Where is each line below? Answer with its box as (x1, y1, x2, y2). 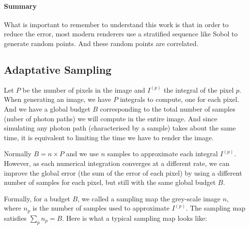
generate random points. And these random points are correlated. (4, 38, 199, 48)
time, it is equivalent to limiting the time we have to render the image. (4, 132, 214, 142)
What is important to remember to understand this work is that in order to (4, 19, 229, 29)
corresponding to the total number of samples (100, 103, 235, 114)
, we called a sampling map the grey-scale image (78, 193, 221, 203)
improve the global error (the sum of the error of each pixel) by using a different (4, 167, 242, 178)
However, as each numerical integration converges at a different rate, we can (4, 158, 230, 168)
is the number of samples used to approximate (32, 203, 170, 213)
